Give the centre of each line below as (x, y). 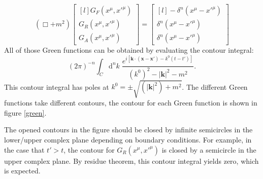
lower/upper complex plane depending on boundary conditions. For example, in (128, 139)
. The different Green (215, 86)
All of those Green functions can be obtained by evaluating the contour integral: (129, 50)
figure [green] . (25, 112)
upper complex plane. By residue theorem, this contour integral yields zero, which (131, 160)
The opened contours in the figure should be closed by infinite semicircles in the (128, 130)
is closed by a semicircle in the (209, 149)
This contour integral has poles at (57, 86)
